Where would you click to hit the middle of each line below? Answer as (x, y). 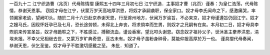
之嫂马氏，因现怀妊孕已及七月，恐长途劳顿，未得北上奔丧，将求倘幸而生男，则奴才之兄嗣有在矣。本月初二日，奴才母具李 (134, 24)
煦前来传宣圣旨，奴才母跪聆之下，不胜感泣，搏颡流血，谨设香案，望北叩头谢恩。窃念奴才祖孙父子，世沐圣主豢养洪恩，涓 (134, 31)
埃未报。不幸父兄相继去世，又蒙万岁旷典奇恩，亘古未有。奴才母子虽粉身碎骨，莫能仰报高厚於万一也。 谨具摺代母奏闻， (132, 38)
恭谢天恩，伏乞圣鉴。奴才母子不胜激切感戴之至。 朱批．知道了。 (75, 45)
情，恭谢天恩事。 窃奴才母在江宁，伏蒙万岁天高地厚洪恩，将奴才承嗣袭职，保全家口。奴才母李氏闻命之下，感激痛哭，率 (132, 10)
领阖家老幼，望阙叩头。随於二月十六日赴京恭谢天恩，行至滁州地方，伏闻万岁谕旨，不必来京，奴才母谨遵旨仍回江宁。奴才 (134, 17)
